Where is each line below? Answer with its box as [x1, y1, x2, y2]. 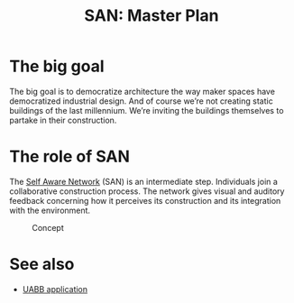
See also [9, 254, 75, 275]
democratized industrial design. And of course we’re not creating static [9, 96, 273, 106]
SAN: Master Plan [84, 5, 219, 26]
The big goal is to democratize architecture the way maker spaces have [9, 86, 275, 96]
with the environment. [9, 205, 91, 216]
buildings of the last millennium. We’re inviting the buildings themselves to [9, 105, 284, 115]
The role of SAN [9, 146, 131, 167]
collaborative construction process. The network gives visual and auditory [9, 186, 285, 197]
